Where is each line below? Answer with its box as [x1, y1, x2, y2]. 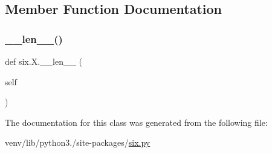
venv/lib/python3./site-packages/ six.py [5, 136, 151, 149]
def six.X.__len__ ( [5, 55, 83, 67]
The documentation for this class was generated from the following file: [5, 116, 268, 128]
